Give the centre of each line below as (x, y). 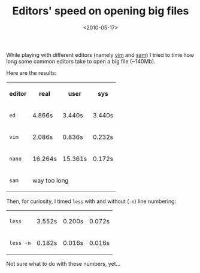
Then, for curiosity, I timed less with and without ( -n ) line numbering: (91, 201)
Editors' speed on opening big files (101, 11)
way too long (50, 180)
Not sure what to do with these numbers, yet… (63, 263)
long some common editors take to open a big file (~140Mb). (81, 61)
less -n (20, 243)
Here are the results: (31, 72)
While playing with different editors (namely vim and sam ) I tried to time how (100, 54)
